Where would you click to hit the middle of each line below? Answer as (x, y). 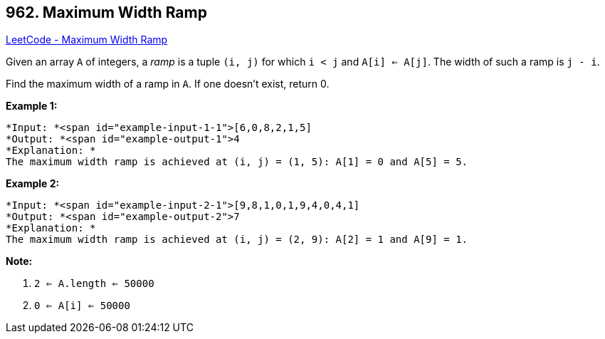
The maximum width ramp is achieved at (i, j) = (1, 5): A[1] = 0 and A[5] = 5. (237, 162)
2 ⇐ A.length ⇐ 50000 (94, 284)
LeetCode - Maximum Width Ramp (87, 40)
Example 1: (32, 106)
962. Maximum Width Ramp (106, 12)
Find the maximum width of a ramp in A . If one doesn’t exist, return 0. (168, 84)
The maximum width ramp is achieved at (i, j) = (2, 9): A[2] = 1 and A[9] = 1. (237, 240)
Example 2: (33, 184)
